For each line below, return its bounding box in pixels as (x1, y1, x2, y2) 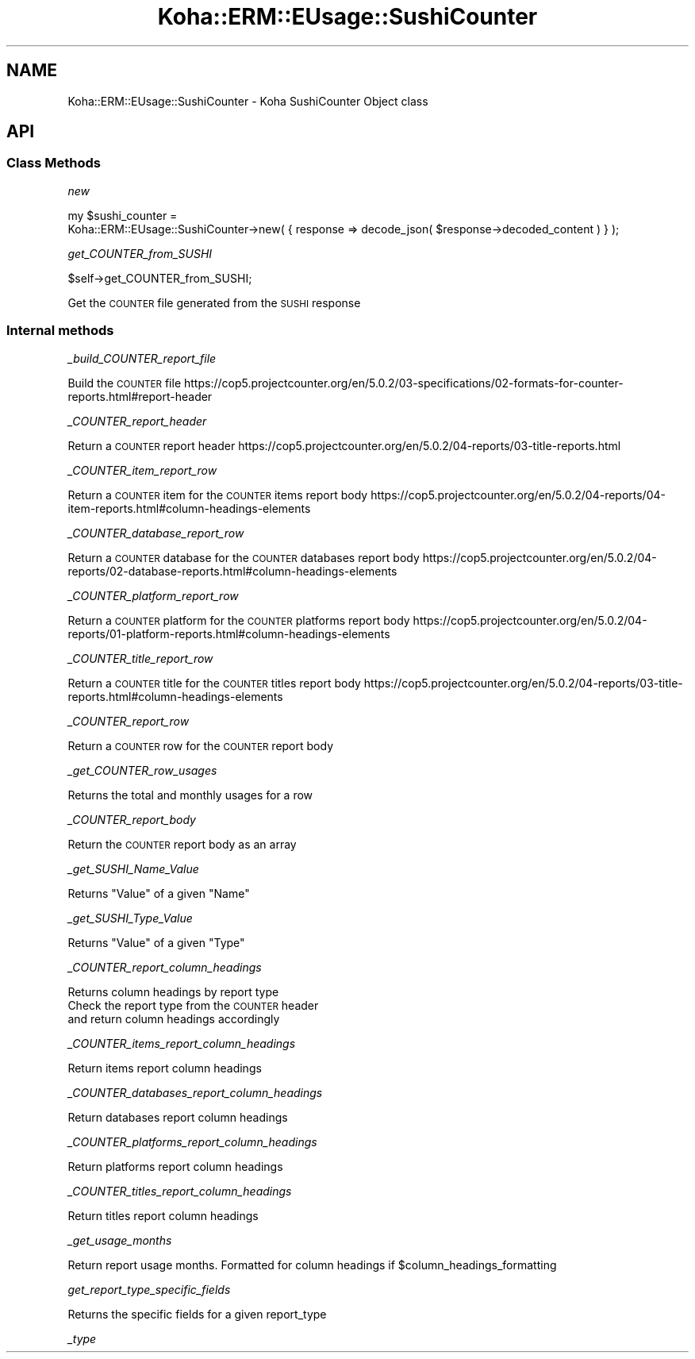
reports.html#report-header (67, 389, 213, 403)
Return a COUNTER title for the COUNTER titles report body (67, 676, 361, 690)
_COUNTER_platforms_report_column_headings (67, 1134, 317, 1149)
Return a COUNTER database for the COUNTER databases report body (67, 550, 420, 564)
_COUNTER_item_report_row (67, 463, 217, 477)
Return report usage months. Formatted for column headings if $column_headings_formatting (67, 1257, 557, 1272)
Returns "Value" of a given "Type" (67, 935, 245, 949)
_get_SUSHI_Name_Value (67, 861, 199, 876)
